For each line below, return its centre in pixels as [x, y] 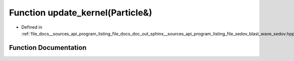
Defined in [32, 27]
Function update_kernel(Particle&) [81, 13]
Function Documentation [48, 48]
